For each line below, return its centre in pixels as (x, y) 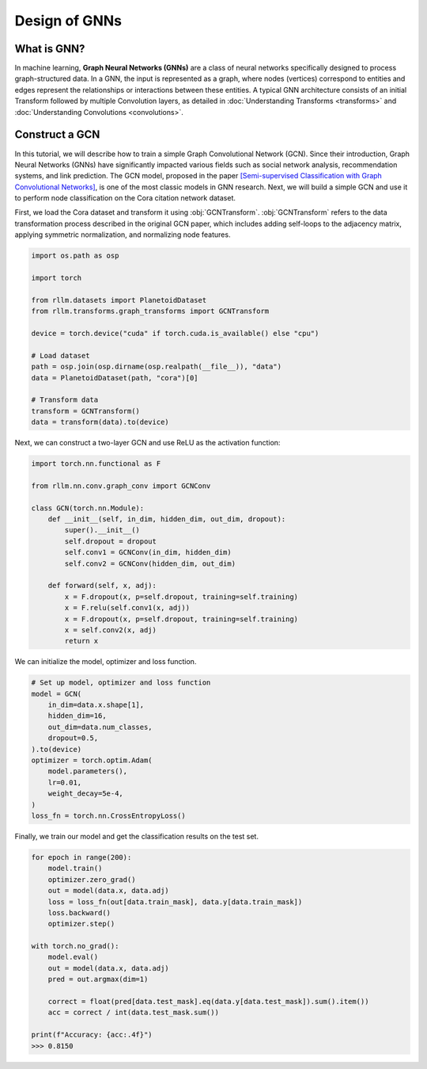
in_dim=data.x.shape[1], (96, 705)
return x (81, 641)
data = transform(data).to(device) (100, 422)
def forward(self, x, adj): (102, 586)
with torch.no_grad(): (75, 946)
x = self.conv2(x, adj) (111, 630)
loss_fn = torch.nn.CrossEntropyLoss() (108, 815)
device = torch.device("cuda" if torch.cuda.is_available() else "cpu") (175, 333)
